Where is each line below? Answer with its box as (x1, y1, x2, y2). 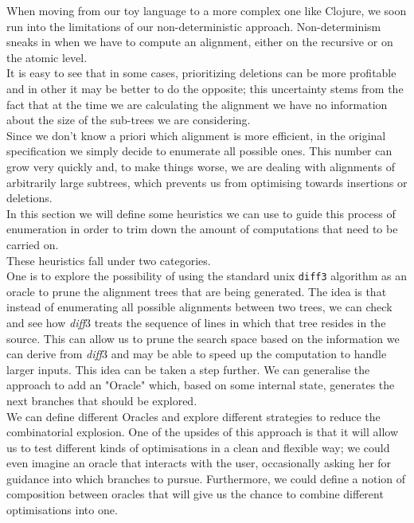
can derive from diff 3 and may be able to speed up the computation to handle (6, 345, 387, 362)
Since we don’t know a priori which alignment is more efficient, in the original (6, 127, 386, 143)
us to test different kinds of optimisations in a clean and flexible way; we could (6, 439, 390, 455)
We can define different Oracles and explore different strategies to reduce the (6, 408, 381, 424)
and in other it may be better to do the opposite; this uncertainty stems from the (6, 80, 404, 96)
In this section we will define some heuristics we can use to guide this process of (6, 205, 396, 221)
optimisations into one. (6, 502, 118, 518)
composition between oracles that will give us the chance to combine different (6, 486, 384, 502)
